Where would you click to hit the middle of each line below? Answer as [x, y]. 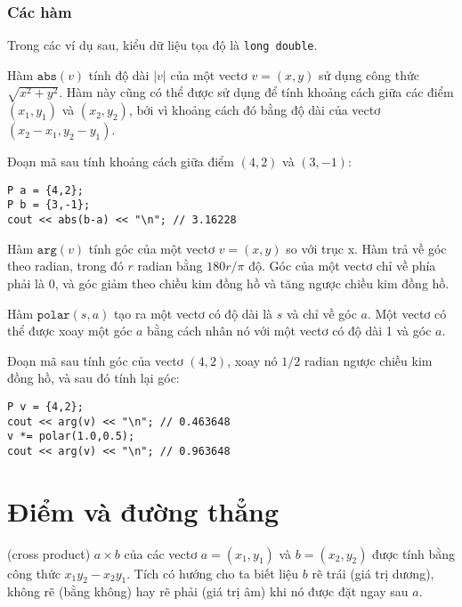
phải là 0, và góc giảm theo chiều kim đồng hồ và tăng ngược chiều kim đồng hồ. [228, 283]
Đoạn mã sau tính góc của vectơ [95, 360]
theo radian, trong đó [65, 266]
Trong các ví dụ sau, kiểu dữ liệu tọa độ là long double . [162, 45]
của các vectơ [161, 553]
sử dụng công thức [369, 74]
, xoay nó [252, 360]
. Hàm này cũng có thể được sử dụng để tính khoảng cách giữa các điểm [256, 92]
